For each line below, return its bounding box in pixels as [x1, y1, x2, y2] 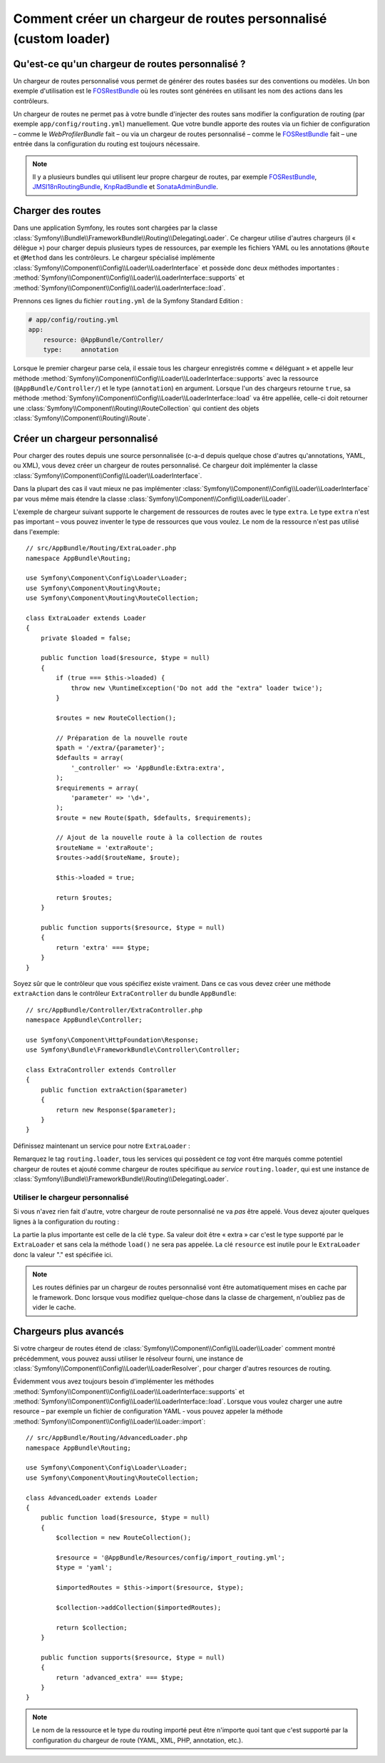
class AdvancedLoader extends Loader [26, 1493, 158, 1502]
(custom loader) [13, 31, 111, 46]
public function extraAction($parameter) [40, 1085, 188, 1094]
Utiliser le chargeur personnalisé [13, 1192, 129, 1202]
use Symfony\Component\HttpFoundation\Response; [26, 1035, 199, 1044]
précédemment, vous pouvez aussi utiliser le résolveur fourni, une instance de [13, 1354, 244, 1363]
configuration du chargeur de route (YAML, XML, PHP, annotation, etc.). [32, 1736, 244, 1744]
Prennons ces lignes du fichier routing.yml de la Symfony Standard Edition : [13, 297, 244, 305]
